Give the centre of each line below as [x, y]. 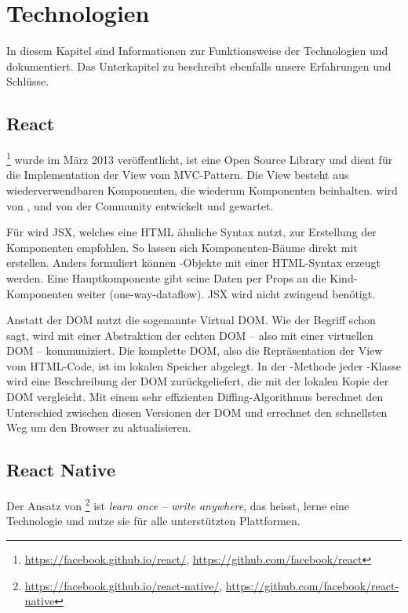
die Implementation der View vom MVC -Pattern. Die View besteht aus [178, 175]
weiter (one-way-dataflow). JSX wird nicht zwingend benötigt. [226, 293]
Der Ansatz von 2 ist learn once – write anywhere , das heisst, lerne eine [178, 504]
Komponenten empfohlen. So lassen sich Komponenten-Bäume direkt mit [182, 247]
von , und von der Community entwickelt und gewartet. [140, 205]
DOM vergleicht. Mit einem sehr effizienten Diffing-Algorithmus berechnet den [195, 397]
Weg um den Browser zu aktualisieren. [99, 427]
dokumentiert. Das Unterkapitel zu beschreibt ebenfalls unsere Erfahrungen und [199, 66]
